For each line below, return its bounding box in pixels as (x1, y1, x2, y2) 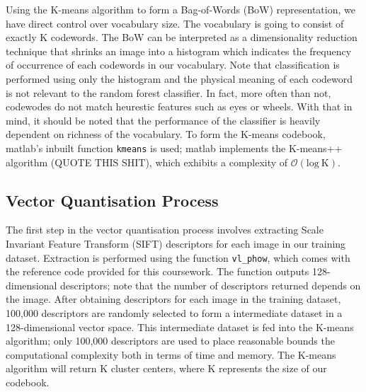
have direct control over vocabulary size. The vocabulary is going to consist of (6, 16, 344, 30)
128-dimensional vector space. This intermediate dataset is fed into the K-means (6, 319, 354, 334)
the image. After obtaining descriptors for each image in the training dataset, (6, 292, 341, 306)
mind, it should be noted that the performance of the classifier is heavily (6, 113, 321, 127)
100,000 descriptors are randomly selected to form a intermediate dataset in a (6, 306, 343, 321)
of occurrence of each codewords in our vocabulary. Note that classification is (6, 57, 340, 72)
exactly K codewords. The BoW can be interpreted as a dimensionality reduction (6, 30, 358, 45)
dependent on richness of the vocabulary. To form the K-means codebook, (6, 127, 326, 142)
